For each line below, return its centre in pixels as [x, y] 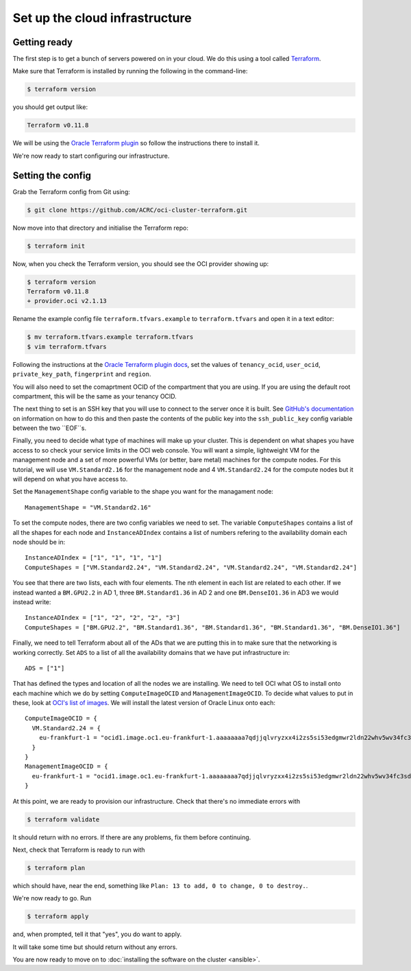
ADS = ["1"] [45, 668]
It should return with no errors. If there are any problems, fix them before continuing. [132, 837]
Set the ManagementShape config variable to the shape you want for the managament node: [143, 492]
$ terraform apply [58, 916]
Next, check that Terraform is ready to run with [79, 850]
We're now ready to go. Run [52, 898]
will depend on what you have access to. [70, 479]
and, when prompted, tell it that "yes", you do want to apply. [97, 934]
